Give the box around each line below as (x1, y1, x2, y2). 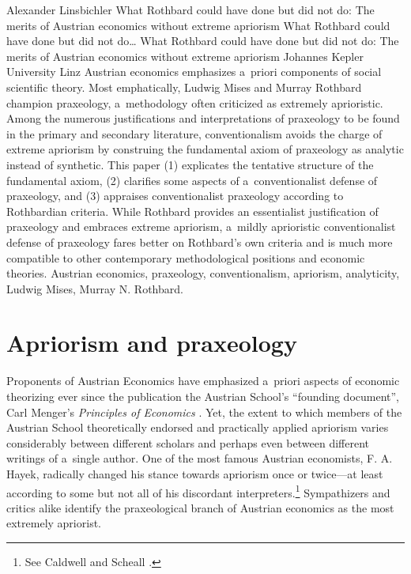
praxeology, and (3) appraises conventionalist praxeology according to (6, 187, 344, 204)
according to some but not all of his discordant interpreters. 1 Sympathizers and (6, 481, 390, 500)
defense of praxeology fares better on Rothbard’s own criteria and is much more (6, 233, 393, 250)
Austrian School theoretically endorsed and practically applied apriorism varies (6, 419, 389, 436)
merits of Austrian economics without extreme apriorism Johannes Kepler (6, 47, 364, 64)
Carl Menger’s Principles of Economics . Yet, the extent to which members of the (6, 403, 402, 420)
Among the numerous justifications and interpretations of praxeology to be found (6, 110, 400, 127)
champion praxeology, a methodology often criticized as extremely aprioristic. (6, 94, 383, 111)
